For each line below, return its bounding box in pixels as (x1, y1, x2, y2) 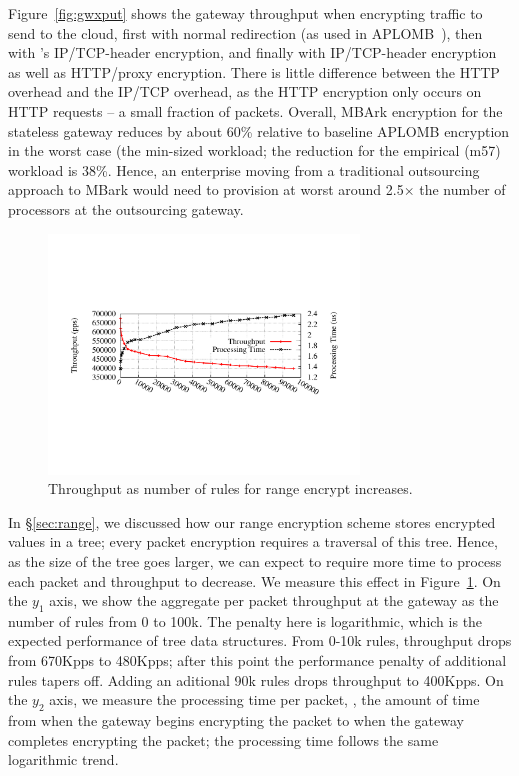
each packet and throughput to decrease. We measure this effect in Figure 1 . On (8, 570, 501, 591)
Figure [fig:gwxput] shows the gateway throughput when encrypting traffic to (8, 3, 483, 23)
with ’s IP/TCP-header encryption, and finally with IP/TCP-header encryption (8, 42, 497, 63)
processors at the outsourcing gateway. (8, 198, 244, 219)
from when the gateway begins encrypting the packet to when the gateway (8, 710, 464, 731)
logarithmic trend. (8, 749, 119, 770)
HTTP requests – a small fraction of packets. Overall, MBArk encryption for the (8, 100, 503, 121)
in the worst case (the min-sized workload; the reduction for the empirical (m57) (8, 140, 501, 161)
